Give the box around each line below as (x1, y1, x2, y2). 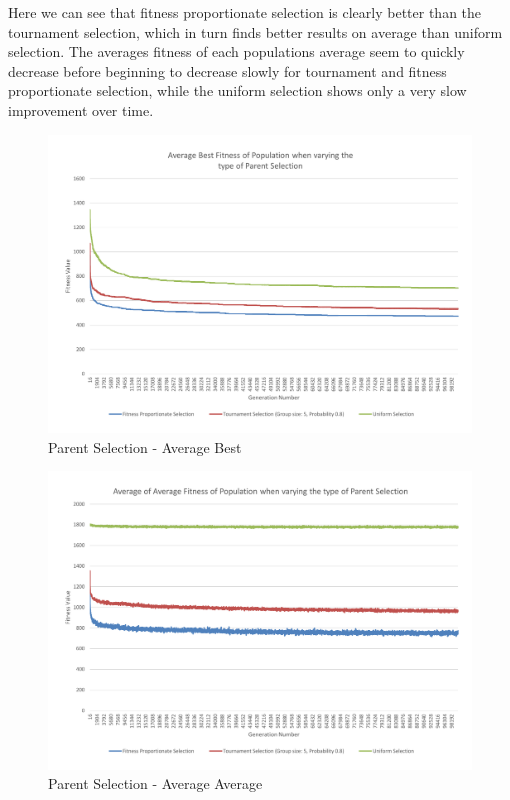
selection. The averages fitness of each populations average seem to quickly (8, 41, 465, 62)
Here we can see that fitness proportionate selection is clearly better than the (8, 2, 482, 22)
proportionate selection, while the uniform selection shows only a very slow (8, 80, 467, 101)
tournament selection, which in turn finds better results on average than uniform (8, 21, 503, 42)
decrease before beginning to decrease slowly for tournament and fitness (8, 60, 447, 81)
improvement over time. (8, 99, 154, 120)
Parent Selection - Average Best (48, 436, 242, 457)
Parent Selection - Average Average (48, 773, 263, 794)
